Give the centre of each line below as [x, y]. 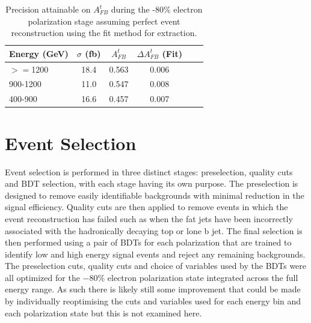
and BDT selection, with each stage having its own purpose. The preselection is [152, 183]
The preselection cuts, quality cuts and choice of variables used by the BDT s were [156, 266]
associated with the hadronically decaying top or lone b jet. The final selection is [154, 230]
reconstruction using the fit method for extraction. [104, 33]
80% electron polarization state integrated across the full [194, 277]
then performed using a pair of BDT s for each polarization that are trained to [148, 242]
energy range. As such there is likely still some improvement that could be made [153, 289]
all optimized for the [42, 277]
